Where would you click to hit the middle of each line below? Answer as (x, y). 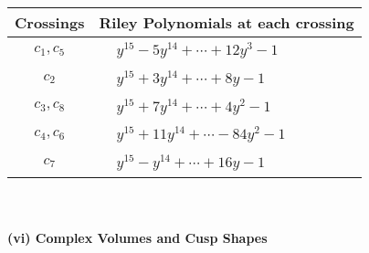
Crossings (50, 22)
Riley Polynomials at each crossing (227, 22)
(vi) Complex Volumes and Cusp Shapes (137, 237)
